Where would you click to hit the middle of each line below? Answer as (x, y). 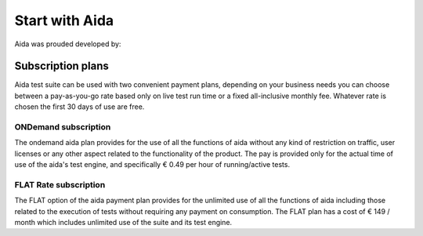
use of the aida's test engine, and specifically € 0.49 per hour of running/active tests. (152, 165)
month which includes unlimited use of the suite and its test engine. (123, 223)
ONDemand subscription (63, 127)
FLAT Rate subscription (60, 184)
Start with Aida (64, 20)
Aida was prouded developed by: (68, 44)
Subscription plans (62, 66)
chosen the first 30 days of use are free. (80, 107)
